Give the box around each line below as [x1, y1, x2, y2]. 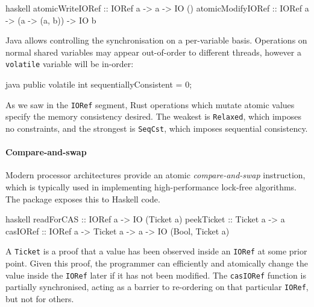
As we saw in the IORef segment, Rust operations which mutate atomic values [5, 98, 295, 111]
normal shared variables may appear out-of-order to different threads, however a [5, 45, 301, 58]
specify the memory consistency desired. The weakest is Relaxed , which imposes [5, 110, 301, 123]
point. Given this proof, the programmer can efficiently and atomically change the [5, 257, 309, 270]
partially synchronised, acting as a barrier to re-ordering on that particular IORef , [5, 280, 309, 293]
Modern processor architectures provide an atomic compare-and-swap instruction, [5, 169, 306, 181]
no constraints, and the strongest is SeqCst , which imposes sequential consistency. [5, 121, 308, 134]
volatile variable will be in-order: [5, 57, 134, 70]
